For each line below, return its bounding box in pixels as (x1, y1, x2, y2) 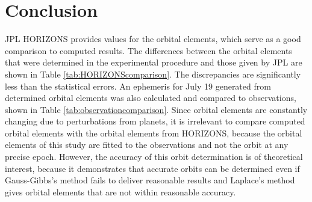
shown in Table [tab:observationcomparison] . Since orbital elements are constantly (5, 103, 308, 115)
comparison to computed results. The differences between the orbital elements (5, 44, 292, 57)
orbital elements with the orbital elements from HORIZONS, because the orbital (5, 126, 302, 139)
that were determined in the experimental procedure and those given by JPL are (5, 56, 302, 69)
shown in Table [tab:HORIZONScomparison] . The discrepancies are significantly (5, 67, 301, 80)
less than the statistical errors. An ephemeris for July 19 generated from (5, 79, 271, 92)
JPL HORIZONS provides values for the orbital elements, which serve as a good (5, 32, 301, 45)
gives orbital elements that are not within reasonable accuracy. (5, 185, 236, 198)
